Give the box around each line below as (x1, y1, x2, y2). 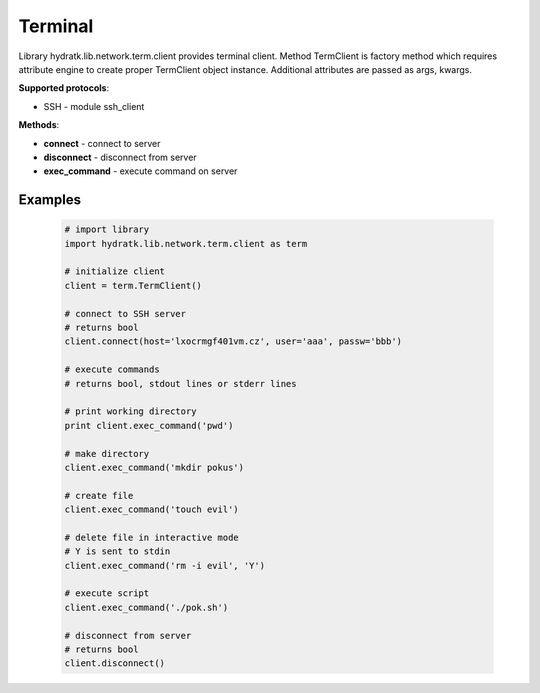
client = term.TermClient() (64, 280, 202, 291)
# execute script (64, 588, 150, 599)
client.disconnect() (64, 658, 165, 669)
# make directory (64, 448, 150, 459)
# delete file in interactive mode (64, 531, 239, 543)
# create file (64, 490, 134, 501)
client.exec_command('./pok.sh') (64, 601, 229, 613)
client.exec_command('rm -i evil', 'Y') (64, 560, 265, 571)
